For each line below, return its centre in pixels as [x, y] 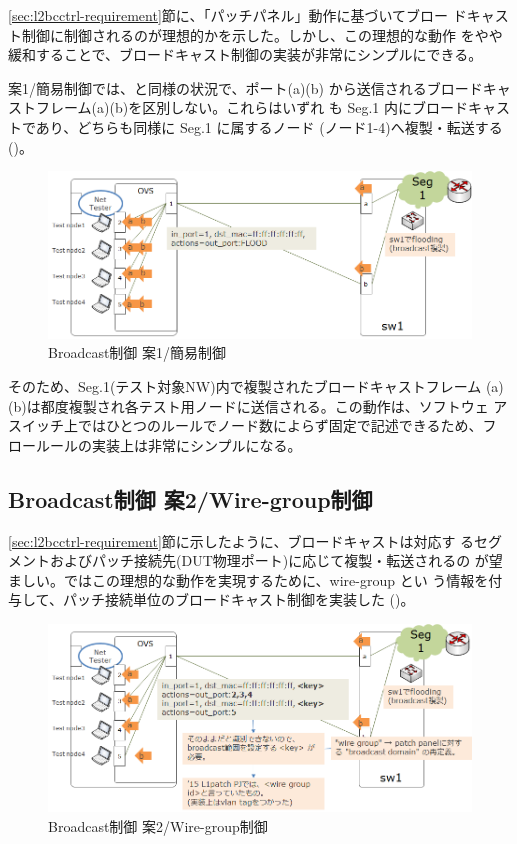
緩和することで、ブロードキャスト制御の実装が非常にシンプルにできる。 [245, 54]
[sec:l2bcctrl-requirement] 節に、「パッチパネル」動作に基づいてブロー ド [237, 15]
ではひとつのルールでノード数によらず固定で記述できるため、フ [287, 425]
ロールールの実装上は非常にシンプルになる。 [155, 444]
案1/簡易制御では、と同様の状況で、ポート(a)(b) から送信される [217, 87]
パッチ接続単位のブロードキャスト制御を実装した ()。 [238, 599]
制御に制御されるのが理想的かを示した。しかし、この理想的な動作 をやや [262, 34]
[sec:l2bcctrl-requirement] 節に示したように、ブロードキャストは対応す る [241, 540]
